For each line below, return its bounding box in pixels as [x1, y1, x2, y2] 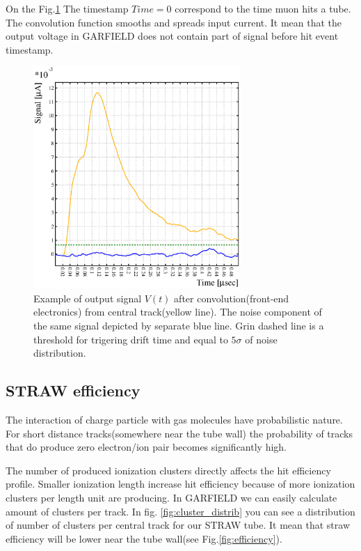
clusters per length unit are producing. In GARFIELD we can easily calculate [6, 490, 337, 505]
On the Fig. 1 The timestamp [6, 1, 129, 15]
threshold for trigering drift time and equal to [33, 332, 228, 346]
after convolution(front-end [174, 290, 289, 305]
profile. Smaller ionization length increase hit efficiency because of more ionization [6, 476, 355, 491]
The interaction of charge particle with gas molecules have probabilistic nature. [6, 412, 343, 427]
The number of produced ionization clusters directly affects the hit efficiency [6, 463, 331, 477]
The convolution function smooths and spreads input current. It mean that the [6, 15, 342, 29]
